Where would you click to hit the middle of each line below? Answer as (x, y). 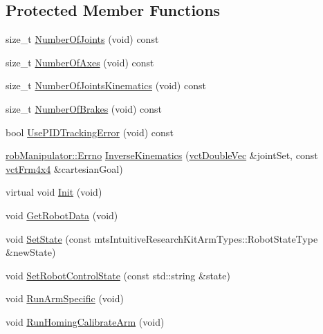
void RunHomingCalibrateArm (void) (85, 321)
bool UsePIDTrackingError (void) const (90, 132)
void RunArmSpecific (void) (65, 298)
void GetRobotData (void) (62, 215)
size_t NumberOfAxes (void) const (80, 62)
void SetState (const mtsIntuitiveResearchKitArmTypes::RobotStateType (162, 238)
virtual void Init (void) (54, 192)
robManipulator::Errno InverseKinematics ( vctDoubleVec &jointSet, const (162, 155)
